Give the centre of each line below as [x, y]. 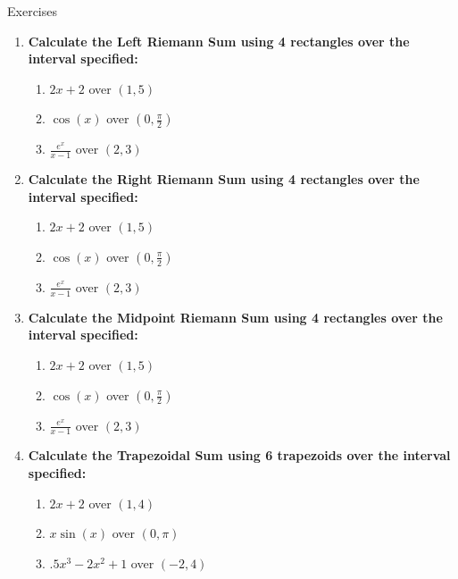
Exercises [32, 11]
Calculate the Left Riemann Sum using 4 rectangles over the [219, 41]
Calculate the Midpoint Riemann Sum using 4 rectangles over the [235, 317]
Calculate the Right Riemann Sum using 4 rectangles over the [224, 179]
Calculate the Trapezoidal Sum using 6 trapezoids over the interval [239, 455]
